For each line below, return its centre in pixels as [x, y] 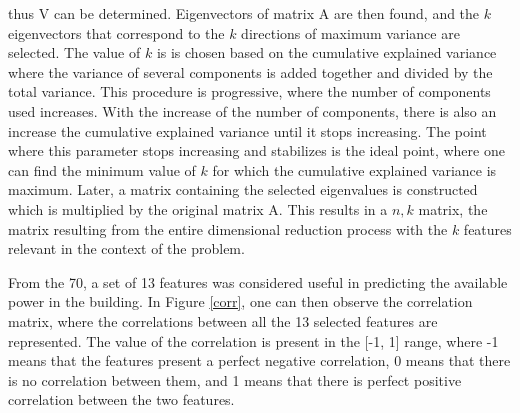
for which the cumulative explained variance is [354, 169]
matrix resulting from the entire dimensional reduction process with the [228, 228]
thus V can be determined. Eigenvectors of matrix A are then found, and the [244, 13]
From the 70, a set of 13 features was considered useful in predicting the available [258, 281]
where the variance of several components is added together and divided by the [250, 71]
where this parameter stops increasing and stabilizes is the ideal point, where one [256, 150]
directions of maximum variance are [350, 32]
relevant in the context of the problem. [126, 248]
